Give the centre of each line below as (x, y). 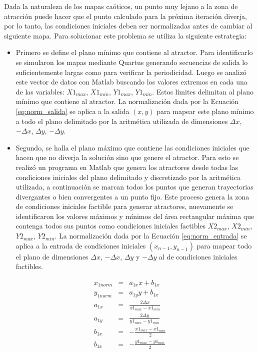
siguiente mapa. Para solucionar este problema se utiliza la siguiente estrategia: (125, 35)
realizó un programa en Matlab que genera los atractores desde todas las (127, 167)
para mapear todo (224, 245)
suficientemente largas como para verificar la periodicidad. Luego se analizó (131, 72)
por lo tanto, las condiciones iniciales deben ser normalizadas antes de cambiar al (128, 26)
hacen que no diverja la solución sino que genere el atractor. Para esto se (127, 157)
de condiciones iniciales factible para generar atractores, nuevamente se (124, 206)
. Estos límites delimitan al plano (203, 91)
